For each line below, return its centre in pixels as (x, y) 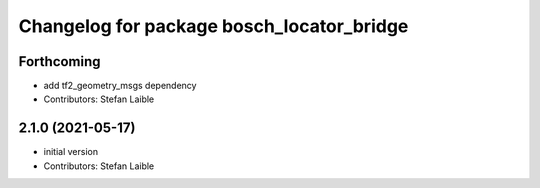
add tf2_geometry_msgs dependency (120, 86)
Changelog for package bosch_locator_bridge (213, 26)
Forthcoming (59, 61)
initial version (71, 152)
